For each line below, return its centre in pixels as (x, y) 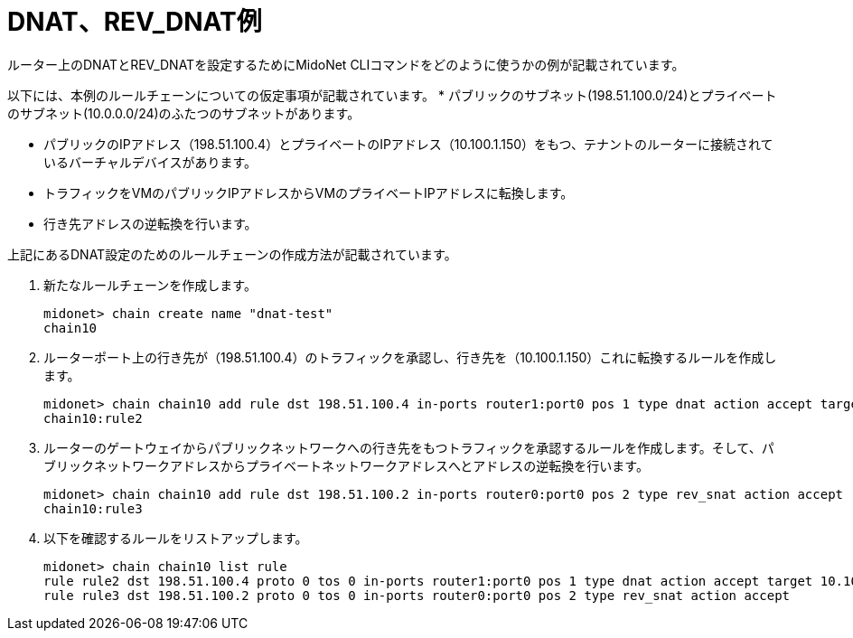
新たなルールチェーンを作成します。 (150, 285)
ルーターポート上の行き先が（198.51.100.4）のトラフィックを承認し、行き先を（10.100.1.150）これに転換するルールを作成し (410, 357)
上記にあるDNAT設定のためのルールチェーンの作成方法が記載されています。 (232, 254)
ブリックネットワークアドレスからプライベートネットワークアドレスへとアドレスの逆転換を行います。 (346, 465)
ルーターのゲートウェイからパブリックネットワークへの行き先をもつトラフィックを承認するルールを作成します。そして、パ (409, 447)
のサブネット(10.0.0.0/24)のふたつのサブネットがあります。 (184, 113)
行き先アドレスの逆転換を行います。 (150, 223)
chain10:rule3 (93, 508)
